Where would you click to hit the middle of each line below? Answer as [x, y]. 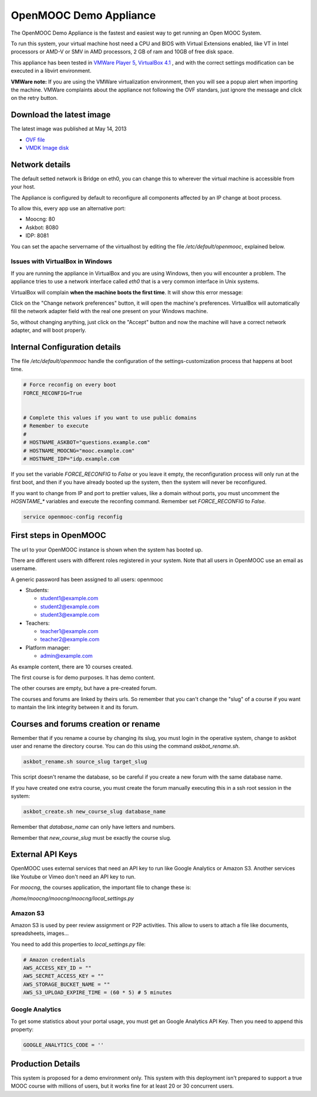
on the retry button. [34, 98]
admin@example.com [67, 656]
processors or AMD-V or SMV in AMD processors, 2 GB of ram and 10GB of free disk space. [122, 52]
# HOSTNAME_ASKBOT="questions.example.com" [87, 442]
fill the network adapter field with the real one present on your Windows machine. [109, 311]
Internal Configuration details [66, 347]
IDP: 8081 [37, 235]
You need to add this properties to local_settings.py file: [78, 944]
